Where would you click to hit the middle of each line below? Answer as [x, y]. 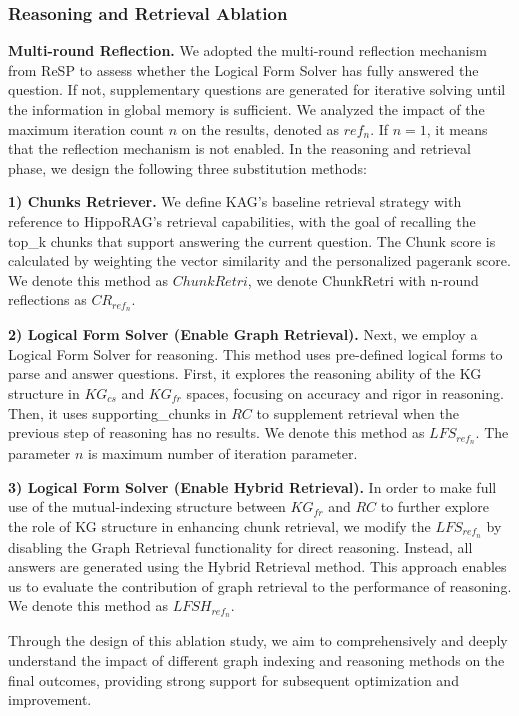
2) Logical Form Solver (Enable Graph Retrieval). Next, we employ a [243, 334]
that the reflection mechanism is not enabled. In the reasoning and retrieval [239, 148]
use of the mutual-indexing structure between [147, 506]
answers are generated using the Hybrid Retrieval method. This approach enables [257, 566]
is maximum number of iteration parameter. [223, 453]
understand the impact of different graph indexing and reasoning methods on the [256, 659]
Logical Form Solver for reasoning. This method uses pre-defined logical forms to [255, 353]
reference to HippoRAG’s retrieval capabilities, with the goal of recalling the [242, 220]
